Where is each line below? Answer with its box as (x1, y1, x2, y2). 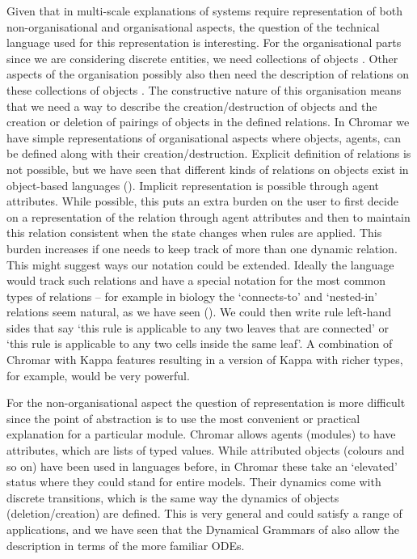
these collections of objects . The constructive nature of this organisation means (6, 81, 402, 98)
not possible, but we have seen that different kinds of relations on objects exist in (6, 160, 409, 177)
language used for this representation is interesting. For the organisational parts (6, 34, 402, 51)
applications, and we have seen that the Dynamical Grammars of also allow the (6, 521, 399, 537)
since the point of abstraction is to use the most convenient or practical (6, 409, 360, 426)
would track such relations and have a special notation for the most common (6, 272, 386, 289)
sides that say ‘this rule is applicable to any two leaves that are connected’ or (6, 319, 390, 336)
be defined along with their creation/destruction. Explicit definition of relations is (6, 145, 411, 162)
